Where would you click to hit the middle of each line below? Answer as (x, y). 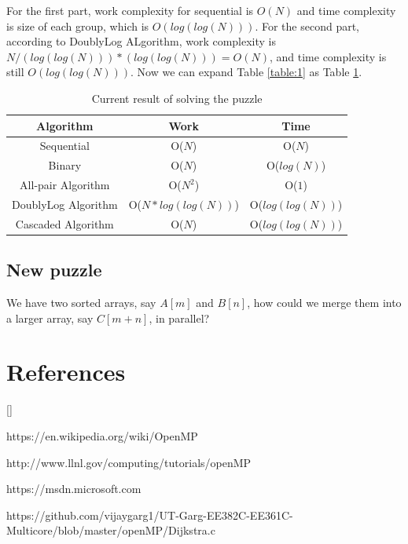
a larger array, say (50, 318)
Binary (65, 165)
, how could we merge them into (324, 303)
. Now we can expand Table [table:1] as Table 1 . (246, 72)
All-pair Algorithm (65, 185)
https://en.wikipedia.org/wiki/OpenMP (102, 435)
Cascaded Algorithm (64, 223)
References (66, 372)
